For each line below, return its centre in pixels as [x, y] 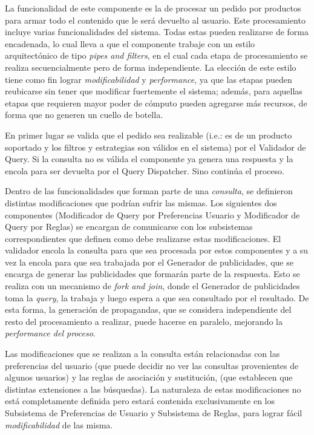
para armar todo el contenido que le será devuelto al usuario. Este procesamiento [155, 20]
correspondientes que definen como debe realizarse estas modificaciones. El [143, 238]
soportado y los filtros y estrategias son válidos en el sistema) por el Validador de [155, 147]
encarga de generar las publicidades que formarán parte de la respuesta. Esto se [152, 274]
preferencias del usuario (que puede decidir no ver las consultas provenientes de [152, 365]
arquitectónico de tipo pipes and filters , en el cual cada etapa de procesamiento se [156, 55]
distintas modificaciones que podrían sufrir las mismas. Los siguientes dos [141, 202]
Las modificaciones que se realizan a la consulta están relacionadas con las [142, 354]
